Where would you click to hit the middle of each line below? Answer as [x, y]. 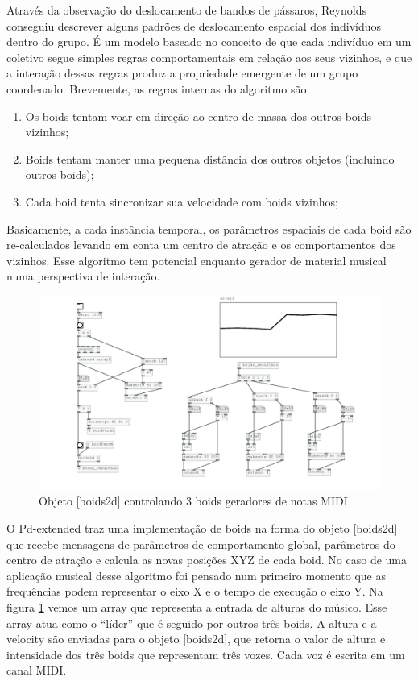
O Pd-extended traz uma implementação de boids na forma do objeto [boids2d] [202, 528]
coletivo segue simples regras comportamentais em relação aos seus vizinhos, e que [209, 57]
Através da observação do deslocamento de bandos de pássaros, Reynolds [186, 10]
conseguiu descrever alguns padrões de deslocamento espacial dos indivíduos [194, 25]
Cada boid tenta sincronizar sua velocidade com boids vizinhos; [182, 201]
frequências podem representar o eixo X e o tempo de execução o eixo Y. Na [195, 591]
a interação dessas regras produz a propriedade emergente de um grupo [182, 73]
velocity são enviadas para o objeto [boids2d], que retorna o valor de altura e [196, 639]
